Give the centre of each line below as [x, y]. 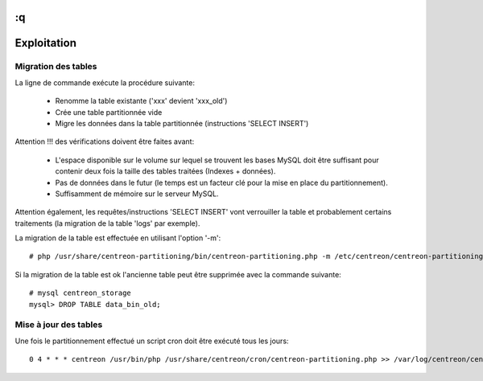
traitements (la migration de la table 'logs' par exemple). [107, 223]
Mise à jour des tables [59, 325]
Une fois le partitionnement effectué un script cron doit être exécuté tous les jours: [152, 341]
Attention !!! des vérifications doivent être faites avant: [105, 141]
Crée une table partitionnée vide [109, 112]
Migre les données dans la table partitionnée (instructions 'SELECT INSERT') [182, 123]
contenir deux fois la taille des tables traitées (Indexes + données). [165, 171]
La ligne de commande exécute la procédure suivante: [105, 82]
